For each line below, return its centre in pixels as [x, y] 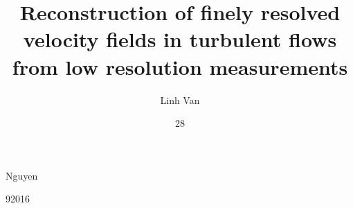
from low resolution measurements [180, 66]
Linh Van [180, 99]
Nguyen [22, 175]
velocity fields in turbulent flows [180, 39]
